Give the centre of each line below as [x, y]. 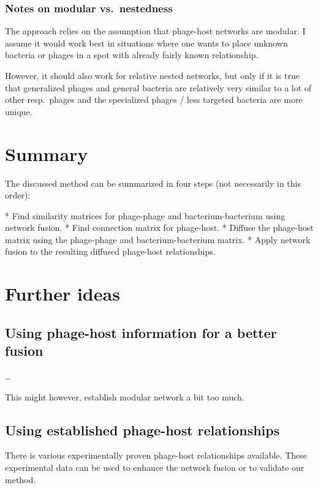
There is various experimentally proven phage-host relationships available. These [156, 455]
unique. [19, 111]
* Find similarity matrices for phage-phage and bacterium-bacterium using [145, 215]
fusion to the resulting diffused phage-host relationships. [110, 251]
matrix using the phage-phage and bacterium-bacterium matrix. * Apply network [158, 239]
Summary [47, 153]
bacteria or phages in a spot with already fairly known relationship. [132, 55]
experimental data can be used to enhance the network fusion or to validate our [155, 467]
